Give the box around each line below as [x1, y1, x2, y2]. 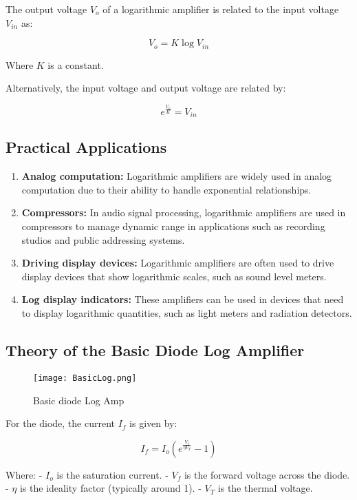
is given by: [129, 416, 177, 430]
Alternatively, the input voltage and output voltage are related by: [6, 81, 286, 95]
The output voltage [6, 2, 87, 16]
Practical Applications [6, 136, 167, 158]
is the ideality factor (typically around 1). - [19, 481, 202, 495]
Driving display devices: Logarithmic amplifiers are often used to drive [21, 256, 334, 270]
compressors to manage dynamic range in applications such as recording [21, 219, 325, 233]
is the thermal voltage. [217, 481, 313, 495]
